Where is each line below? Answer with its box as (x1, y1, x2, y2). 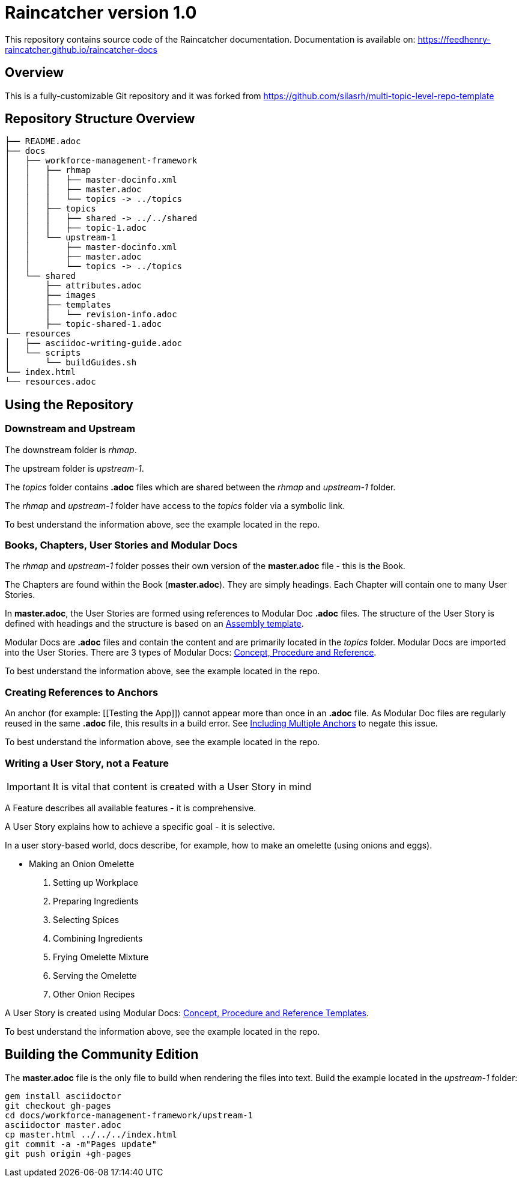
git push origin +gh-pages (5, 1148, 132, 1159)
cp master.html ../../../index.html (5, 1129, 177, 1139)
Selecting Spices (53, 914, 119, 925)
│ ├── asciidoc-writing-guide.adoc (5, 338, 183, 349)
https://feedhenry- (417, 34, 491, 44)
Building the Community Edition (5, 1047, 199, 1062)
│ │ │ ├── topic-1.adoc (5, 223, 147, 233)
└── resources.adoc (5, 377, 96, 387)
